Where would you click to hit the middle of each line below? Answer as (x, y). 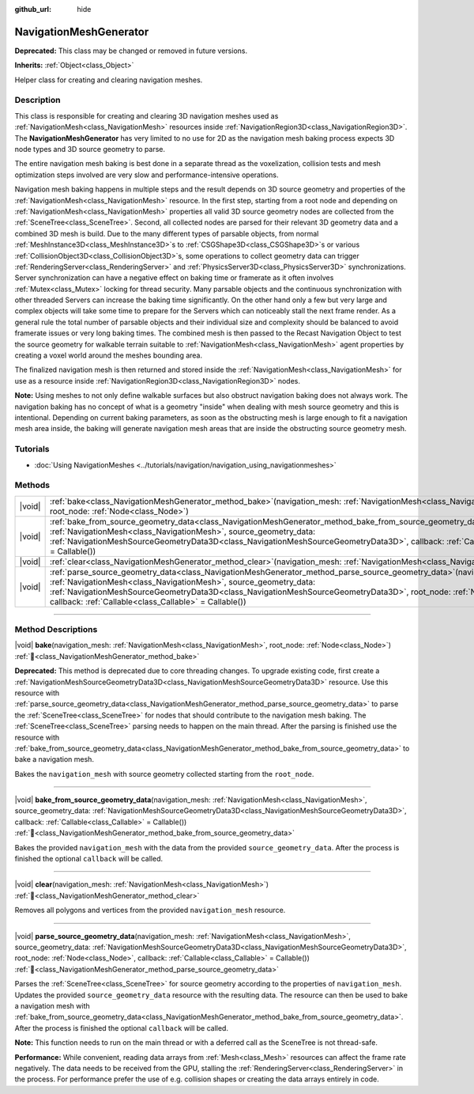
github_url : (33, 9)
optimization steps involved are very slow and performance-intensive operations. (147, 175)
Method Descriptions (56, 630)
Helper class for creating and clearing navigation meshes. (109, 80)
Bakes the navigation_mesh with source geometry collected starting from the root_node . (164, 774)
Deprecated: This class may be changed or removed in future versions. (131, 51)
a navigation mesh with (52, 1005)
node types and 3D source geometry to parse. (90, 149)
